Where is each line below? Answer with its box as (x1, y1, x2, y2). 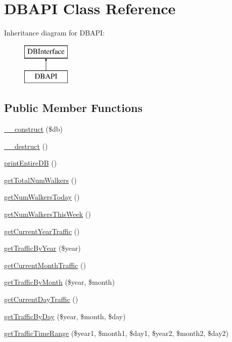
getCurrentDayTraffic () (4, 294, 78, 305)
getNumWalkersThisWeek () (4, 209, 91, 219)
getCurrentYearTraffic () (4, 225, 80, 236)
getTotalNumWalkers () (4, 174, 77, 185)
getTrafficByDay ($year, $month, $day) (4, 311, 126, 321)
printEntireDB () (4, 158, 57, 168)
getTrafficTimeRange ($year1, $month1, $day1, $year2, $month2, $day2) (4, 328, 229, 338)
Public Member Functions (4, 100, 143, 116)
